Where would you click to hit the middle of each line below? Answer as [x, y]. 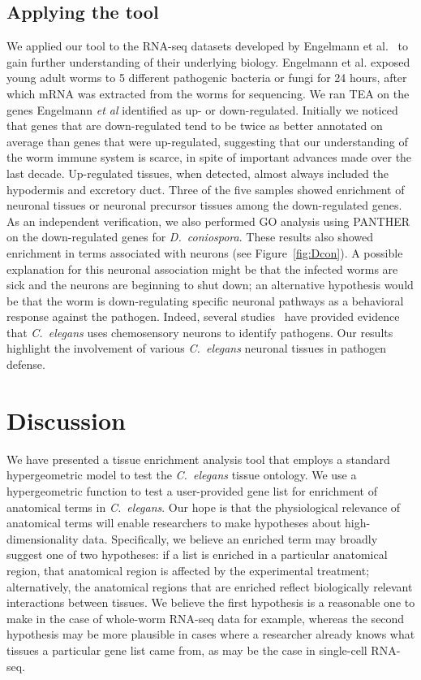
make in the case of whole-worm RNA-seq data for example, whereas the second [206, 618]
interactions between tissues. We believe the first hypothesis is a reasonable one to [211, 602]
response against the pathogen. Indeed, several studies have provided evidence [203, 316]
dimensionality [43, 538]
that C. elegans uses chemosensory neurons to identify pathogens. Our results [200, 332]
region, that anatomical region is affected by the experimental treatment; [188, 570]
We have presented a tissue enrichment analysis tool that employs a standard [198, 459]
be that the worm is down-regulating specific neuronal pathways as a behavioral [205, 300]
